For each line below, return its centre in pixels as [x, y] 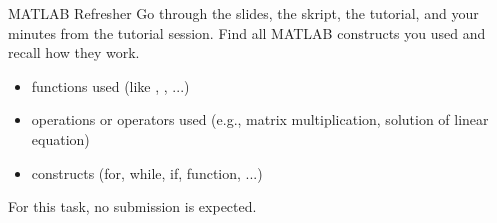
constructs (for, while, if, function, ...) [147, 172]
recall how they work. [74, 52]
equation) [60, 138]
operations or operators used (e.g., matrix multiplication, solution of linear [260, 119]
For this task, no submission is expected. [132, 206]
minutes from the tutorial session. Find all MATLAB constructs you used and [247, 32]
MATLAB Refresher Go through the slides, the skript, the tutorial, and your [243, 13]
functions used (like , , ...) [110, 85]
